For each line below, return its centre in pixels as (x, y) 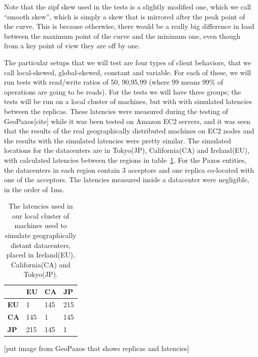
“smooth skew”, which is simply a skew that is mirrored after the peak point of (125, 16)
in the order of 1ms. (34, 189)
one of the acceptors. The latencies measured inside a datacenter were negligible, (127, 179)
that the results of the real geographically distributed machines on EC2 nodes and (129, 131)
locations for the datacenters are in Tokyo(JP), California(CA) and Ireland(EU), (127, 150)
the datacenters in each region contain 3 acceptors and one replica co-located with (129, 170)
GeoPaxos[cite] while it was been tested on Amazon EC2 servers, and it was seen (127, 121)
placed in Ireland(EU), (41, 255)
